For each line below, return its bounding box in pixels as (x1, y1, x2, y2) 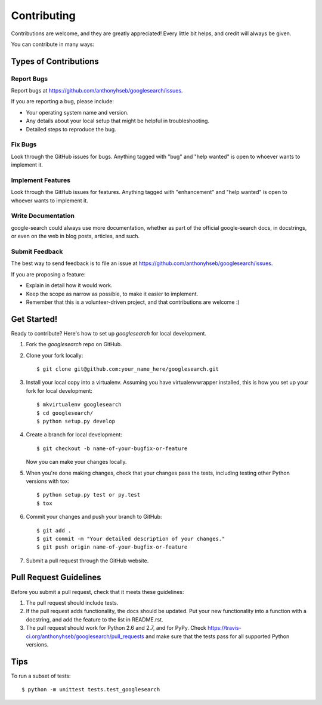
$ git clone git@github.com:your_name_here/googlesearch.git (36, 366, 219, 372)
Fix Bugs (11, 140, 37, 149)
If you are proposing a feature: (11, 270, 86, 278)
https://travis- (208, 624, 241, 632)
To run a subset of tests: (11, 672, 71, 679)
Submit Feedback (11, 248, 63, 256)
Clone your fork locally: (26, 352, 83, 359)
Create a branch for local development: (26, 431, 122, 438)
